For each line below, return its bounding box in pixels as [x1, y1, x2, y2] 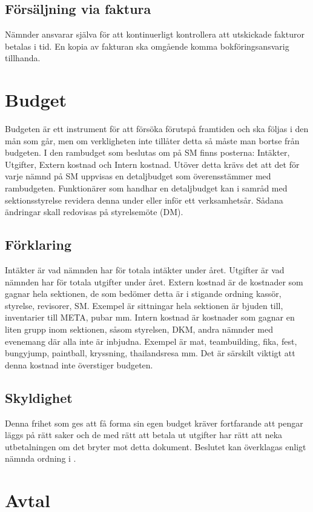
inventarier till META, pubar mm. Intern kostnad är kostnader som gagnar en [5, 311, 295, 324]
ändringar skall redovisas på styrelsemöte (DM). [5, 205, 183, 218]
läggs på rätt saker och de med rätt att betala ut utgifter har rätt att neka [5, 428, 283, 441]
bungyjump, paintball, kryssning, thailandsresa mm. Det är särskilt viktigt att [5, 347, 295, 359]
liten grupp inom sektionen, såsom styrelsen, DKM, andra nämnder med [5, 323, 273, 336]
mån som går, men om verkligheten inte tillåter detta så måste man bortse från [5, 134, 300, 147]
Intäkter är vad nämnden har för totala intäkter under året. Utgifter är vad [5, 264, 285, 276]
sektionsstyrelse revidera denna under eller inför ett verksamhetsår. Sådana [5, 193, 283, 206]
